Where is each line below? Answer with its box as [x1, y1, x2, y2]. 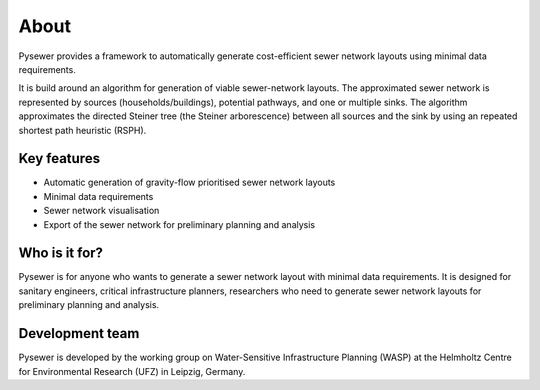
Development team [18, 325, 140, 342]
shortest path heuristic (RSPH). [18, 124, 147, 136]
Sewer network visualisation [43, 205, 160, 217]
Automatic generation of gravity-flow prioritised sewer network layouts [43, 176, 336, 189]
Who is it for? [18, 245, 104, 262]
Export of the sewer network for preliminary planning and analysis [43, 218, 315, 230]
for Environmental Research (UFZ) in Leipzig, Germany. [18, 365, 246, 377]
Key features [18, 150, 100, 167]
